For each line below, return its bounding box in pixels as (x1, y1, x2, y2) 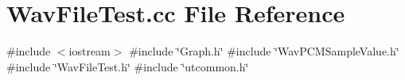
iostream (68, 43, 111, 59)
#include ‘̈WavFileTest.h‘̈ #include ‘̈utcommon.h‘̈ (6, 58, 249, 74)
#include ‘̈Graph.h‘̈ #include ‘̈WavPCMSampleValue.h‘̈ (129, 43, 399, 59)
